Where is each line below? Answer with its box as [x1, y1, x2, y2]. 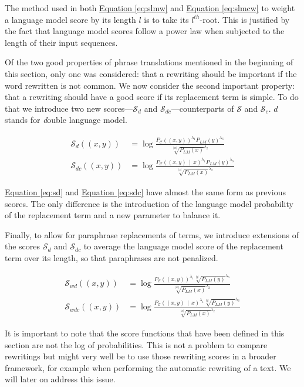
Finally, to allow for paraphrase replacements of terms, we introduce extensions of [5, 228, 299, 241]
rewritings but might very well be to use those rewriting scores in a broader [5, 350, 276, 362]
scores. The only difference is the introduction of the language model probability [5, 197, 293, 209]
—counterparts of [171, 102, 234, 114]
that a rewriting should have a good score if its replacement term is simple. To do [5, 91, 299, 103]
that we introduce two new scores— [5, 102, 133, 114]
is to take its [144, 13, 189, 25]
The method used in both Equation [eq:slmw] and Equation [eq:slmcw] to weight [5, 2, 295, 14]
